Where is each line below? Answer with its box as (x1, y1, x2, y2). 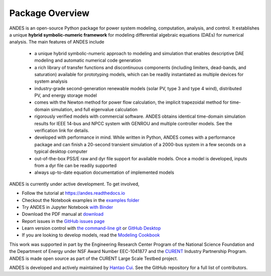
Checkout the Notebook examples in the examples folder (22, 197, 140, 203)
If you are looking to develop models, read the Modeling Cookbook (22, 232, 160, 238)
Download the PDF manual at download (22, 211, 104, 217)
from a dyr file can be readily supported (34, 162, 117, 168)
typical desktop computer (34, 148, 88, 155)
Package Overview (9, 8, 90, 19)
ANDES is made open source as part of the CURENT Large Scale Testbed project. (9, 255, 178, 261)
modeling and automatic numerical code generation (34, 58, 142, 64)
